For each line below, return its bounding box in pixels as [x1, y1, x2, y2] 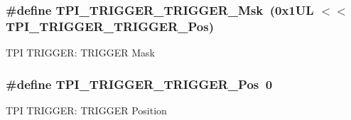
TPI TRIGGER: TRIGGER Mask [6, 45, 155, 60]
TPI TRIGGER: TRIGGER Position [6, 102, 167, 117]
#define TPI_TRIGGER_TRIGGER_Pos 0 [6, 75, 273, 92]
